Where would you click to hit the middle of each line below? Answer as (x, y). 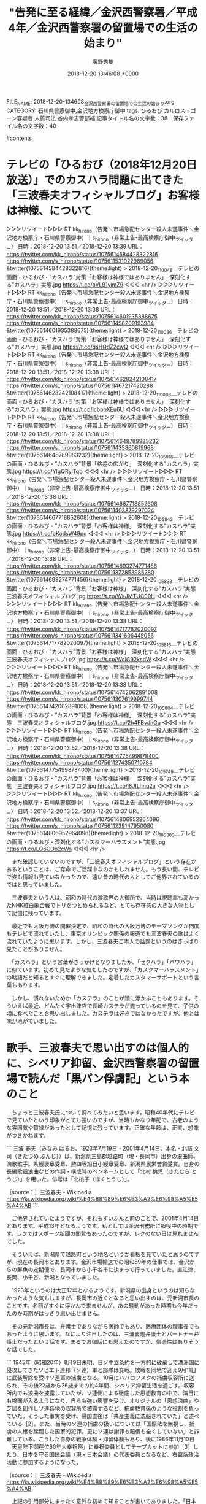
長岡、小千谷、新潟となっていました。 (55, 1277)
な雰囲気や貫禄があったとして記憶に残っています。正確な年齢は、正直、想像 (103, 1127)
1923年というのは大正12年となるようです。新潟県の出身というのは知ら (101, 1290)
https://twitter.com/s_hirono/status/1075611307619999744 (80, 699)
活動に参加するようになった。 (44, 1462)
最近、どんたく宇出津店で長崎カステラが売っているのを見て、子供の (113, 1005)
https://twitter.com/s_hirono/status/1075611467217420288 (80, 385)
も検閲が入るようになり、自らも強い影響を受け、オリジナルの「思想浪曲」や (103, 1400)
